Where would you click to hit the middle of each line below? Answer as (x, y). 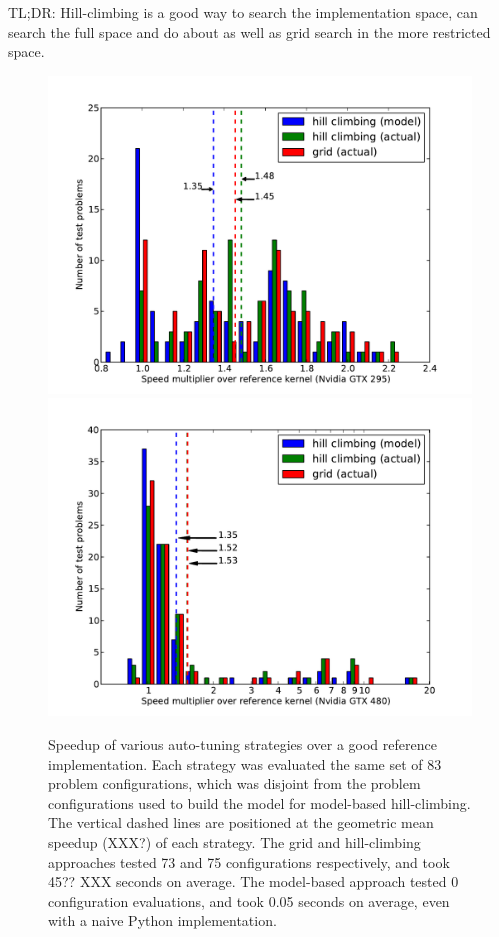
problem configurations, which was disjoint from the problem (234, 783)
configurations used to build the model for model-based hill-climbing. (259, 802)
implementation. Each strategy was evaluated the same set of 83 (245, 763)
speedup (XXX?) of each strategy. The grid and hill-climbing (234, 841)
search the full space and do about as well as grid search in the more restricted (249, 31)
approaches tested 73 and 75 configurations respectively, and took (249, 861)
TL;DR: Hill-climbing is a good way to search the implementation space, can (243, 12)
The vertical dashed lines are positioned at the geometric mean (241, 822)
